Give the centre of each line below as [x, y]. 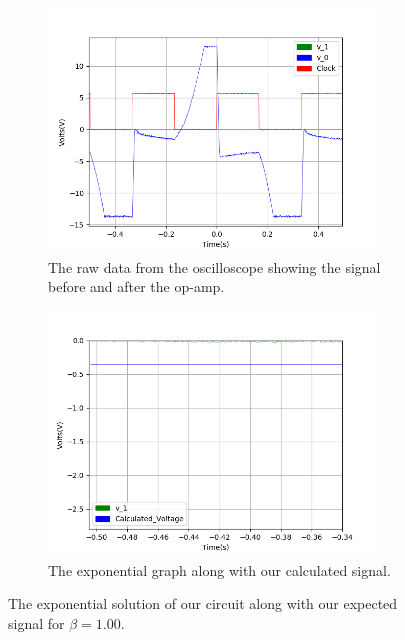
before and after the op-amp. [136, 286]
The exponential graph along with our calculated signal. [219, 569]
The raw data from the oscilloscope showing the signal [214, 266]
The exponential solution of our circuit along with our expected [203, 603]
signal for [36, 622]
